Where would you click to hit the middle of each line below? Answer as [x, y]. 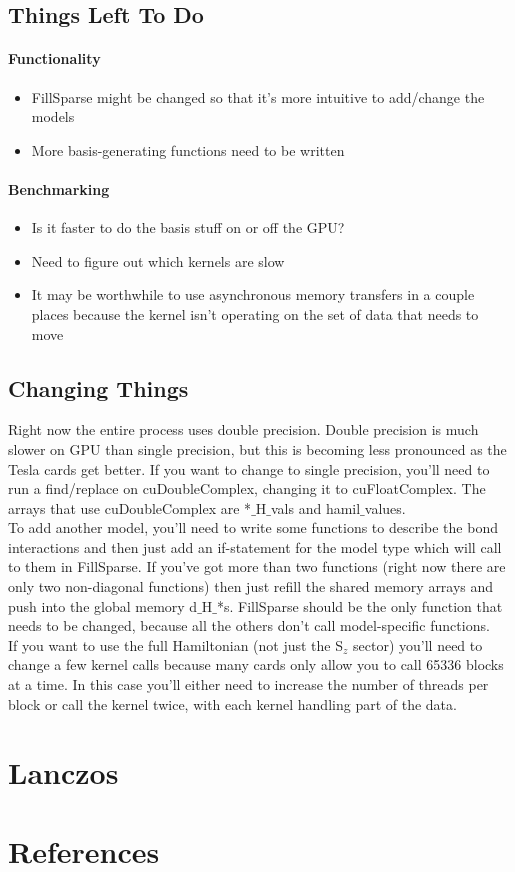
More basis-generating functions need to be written [188, 149]
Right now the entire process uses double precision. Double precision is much [243, 429]
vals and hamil [315, 507]
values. [385, 507]
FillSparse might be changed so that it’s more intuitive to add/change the [258, 96]
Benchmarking [59, 188]
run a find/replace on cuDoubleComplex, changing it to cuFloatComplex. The [247, 488]
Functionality [54, 58]
